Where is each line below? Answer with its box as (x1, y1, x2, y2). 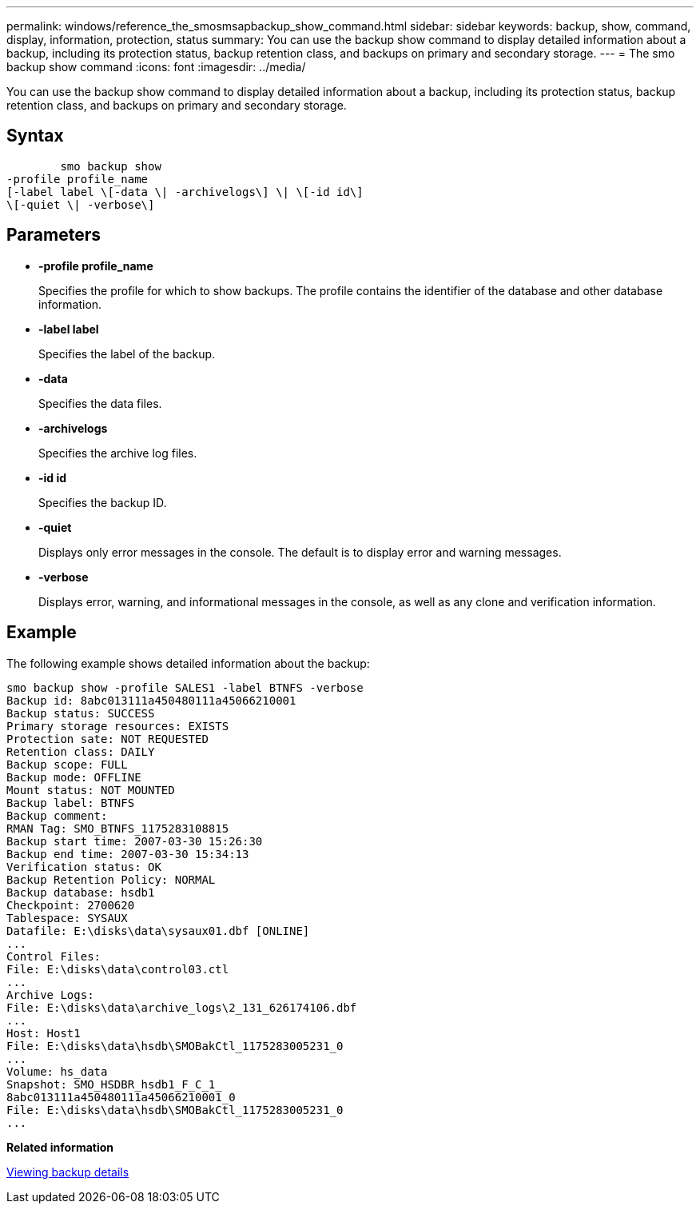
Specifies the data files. (38, 396, 162, 410)
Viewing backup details (6, 1164, 129, 1179)
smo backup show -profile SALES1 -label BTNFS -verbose (6, 681, 364, 694)
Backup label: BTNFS (6, 796, 135, 809)
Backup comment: (6, 809, 108, 822)
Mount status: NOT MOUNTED (6, 783, 175, 797)
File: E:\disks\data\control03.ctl (6, 962, 229, 976)
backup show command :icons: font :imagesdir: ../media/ (6, 60, 306, 74)
